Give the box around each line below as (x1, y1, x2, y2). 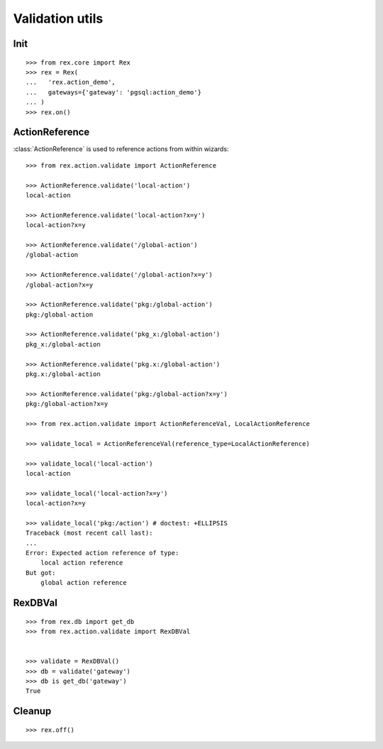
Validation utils (13, 11, 104, 26)
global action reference (40, 579, 127, 587)
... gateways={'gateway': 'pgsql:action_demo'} (26, 88, 202, 96)
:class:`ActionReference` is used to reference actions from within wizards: (13, 145, 229, 153)
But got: (26, 569, 56, 576)
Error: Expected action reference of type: (26, 549, 179, 557)
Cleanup (13, 705, 52, 717)
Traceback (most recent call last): (26, 529, 153, 537)
